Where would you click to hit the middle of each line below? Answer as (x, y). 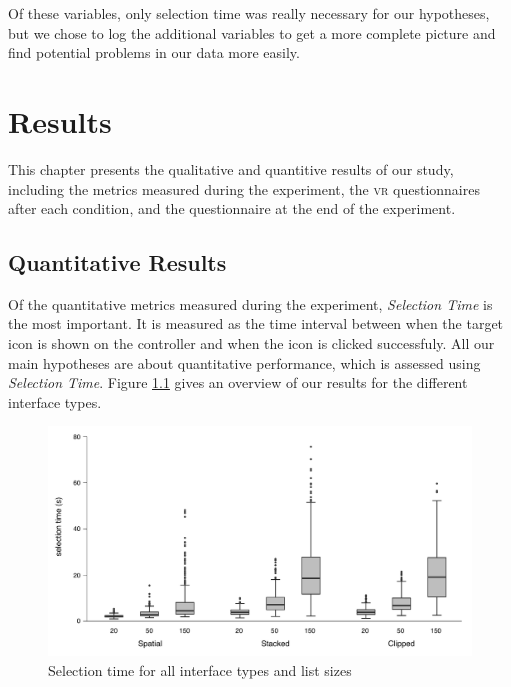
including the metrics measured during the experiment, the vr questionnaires (244, 188)
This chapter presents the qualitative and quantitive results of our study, (231, 168)
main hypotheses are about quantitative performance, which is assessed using (244, 362)
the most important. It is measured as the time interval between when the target (256, 323)
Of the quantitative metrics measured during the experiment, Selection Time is (250, 303)
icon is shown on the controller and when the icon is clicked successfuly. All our (251, 343)
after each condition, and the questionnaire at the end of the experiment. (232, 208)
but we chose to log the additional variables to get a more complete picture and (252, 32)
